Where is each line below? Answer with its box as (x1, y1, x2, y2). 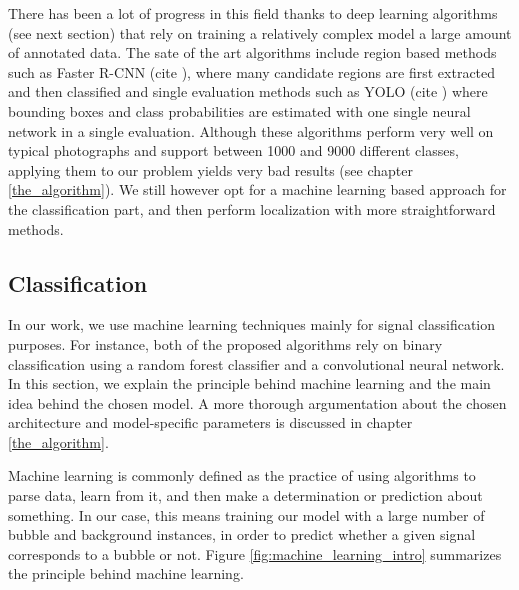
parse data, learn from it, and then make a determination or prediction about (8, 485, 483, 506)
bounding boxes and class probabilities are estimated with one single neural (8, 100, 471, 121)
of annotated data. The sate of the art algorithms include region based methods (8, 42, 497, 63)
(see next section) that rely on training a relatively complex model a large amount (8, 22, 512, 43)
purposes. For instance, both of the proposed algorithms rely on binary (8, 333, 443, 354)
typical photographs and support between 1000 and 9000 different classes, (8, 140, 459, 161)
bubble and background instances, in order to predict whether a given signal (8, 524, 476, 545)
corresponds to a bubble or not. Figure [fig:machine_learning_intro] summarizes (8, 543, 502, 564)
